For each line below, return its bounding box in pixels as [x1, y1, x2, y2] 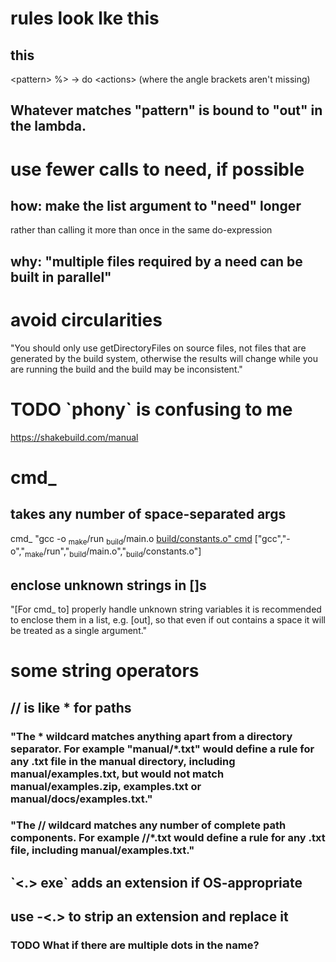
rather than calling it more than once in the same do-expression [10, 224, 273, 236]
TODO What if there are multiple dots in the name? [10, 938, 260, 952]
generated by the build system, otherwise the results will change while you [10, 352, 318, 364]
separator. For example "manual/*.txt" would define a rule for [10, 742, 315, 756]
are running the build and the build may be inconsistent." [10, 363, 243, 375]
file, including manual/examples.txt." [10, 843, 195, 857]
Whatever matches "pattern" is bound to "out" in [10, 102, 323, 119]
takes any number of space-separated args [10, 506, 287, 523]
